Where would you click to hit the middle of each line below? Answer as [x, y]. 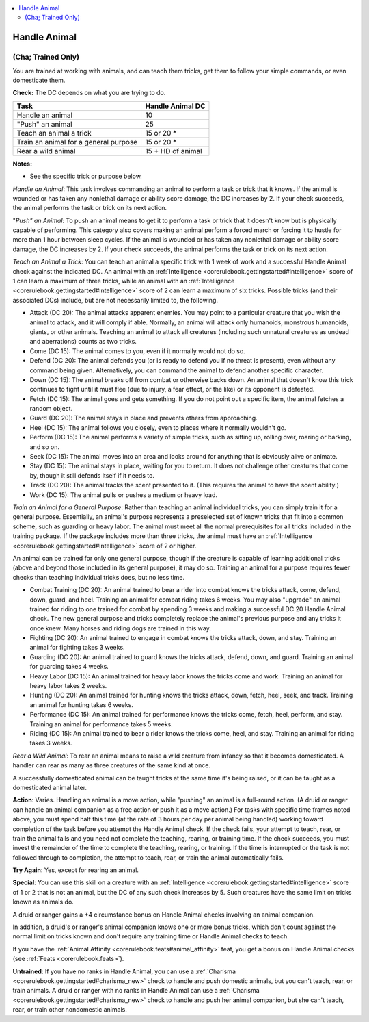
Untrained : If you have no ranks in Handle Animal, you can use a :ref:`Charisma [124, 971]
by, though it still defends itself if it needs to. [92, 475]
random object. [51, 409]
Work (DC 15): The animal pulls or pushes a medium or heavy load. [124, 495]
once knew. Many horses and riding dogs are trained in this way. [120, 628]
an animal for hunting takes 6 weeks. [81, 704]
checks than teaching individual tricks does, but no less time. [98, 577]
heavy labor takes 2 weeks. [68, 686]
